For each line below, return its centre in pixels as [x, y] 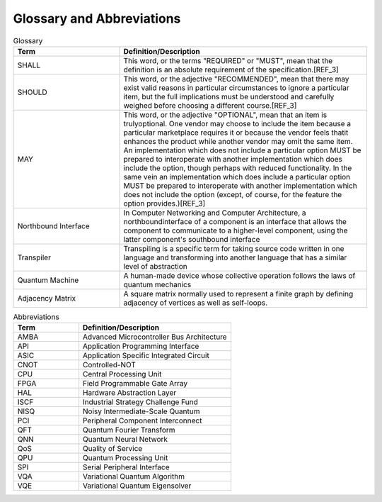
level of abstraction [155, 266]
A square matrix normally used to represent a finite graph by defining [238, 294]
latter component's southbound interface [192, 239]
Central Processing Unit [122, 374]
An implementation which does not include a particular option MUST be [242, 150]
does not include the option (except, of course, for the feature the [233, 194]
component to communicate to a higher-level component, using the [236, 230]
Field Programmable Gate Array [135, 384]
